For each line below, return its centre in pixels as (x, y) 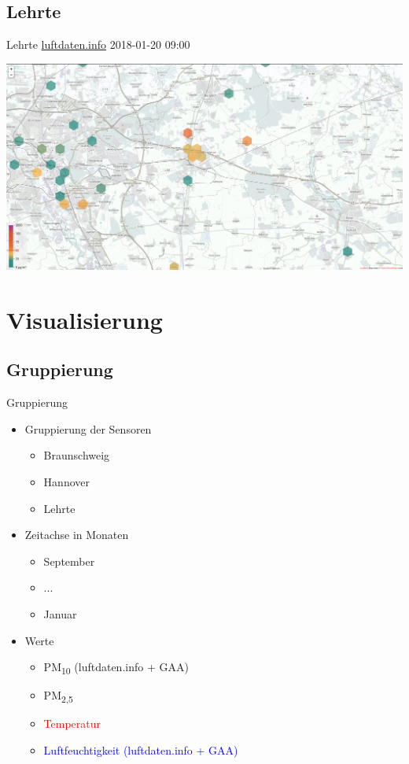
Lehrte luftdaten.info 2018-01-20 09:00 (98, 44)
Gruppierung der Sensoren (88, 428)
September (69, 561)
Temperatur (72, 723)
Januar (60, 614)
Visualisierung (85, 319)
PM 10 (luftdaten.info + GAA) (116, 668)
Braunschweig (77, 455)
